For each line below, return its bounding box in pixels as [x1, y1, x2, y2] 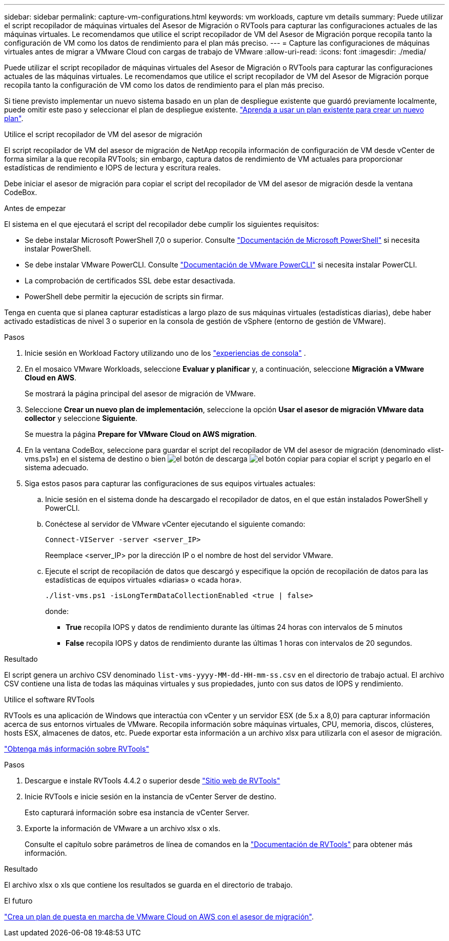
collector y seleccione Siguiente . [25, 414, 138, 423]
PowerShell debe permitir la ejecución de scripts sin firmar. [25, 292, 224, 301]
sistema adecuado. [25, 463, 89, 472]
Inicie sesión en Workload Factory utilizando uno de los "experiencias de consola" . [25, 349, 306, 357]
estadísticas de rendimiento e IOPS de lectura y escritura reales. [4, 163, 221, 172]
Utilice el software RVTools [4, 695, 95, 704]
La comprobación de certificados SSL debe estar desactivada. [25, 276, 235, 285]
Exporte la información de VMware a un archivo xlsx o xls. [25, 824, 220, 833]
